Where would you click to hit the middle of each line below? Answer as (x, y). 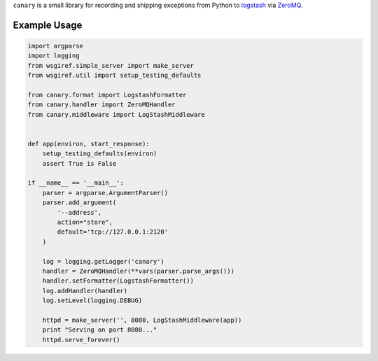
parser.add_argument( (79, 203)
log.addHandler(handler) (85, 291)
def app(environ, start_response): (89, 144)
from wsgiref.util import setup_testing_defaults (114, 76)
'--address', (79, 212)
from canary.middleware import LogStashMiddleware (117, 114)
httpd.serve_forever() (81, 340)
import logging (54, 56)
